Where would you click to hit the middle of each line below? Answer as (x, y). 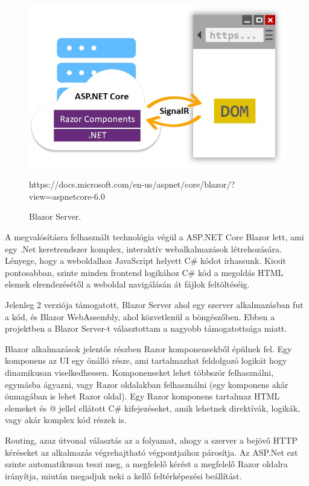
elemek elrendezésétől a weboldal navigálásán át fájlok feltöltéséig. (127, 284)
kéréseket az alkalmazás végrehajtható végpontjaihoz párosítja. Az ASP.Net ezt (151, 452)
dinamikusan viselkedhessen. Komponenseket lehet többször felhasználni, (139, 372)
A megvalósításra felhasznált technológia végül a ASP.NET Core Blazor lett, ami (154, 237)
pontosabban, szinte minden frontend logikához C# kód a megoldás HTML (144, 272)
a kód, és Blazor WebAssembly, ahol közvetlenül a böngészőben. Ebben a (140, 316)
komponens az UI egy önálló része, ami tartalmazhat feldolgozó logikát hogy (146, 360)
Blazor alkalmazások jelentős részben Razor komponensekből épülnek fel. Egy (148, 348)
